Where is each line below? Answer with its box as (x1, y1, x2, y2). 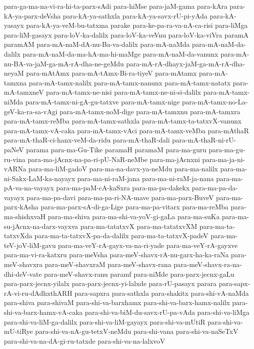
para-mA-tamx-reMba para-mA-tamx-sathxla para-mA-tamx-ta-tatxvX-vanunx (4, 116, 242, 126)
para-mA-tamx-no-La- (182, 96, 248, 106)
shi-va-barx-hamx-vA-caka (4, 307, 83, 317)
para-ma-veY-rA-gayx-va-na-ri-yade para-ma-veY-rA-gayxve (58, 240, 238, 250)
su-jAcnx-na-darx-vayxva (4, 221, 78, 231)
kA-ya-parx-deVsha (4, 10, 61, 21)
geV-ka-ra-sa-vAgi (4, 106, 58, 116)
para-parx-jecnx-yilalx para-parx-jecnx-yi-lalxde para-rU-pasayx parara (4, 278, 217, 288)
